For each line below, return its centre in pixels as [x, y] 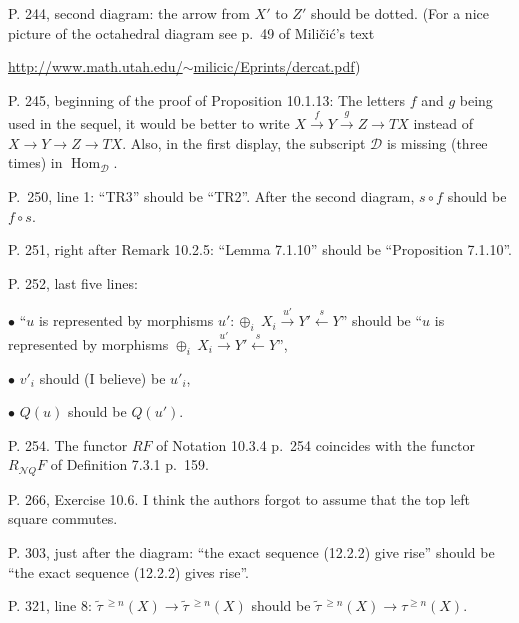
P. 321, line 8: [50, 605]
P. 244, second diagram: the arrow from [129, 13]
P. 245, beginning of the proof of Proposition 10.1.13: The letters [206, 99]
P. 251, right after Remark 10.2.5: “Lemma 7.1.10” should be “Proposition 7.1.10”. [260, 249]
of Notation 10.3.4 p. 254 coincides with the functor [315, 444]
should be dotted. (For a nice [399, 13]
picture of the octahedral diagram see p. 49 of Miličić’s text [191, 32]
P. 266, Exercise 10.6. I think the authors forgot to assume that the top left [239, 498]
